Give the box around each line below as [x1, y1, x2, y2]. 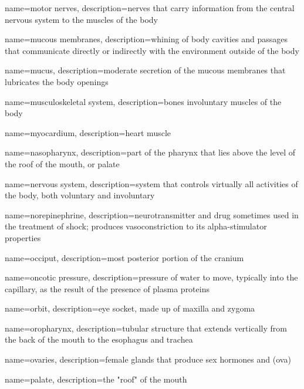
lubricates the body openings [5, 75, 109, 87]
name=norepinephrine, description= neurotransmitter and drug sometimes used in [5, 208, 299, 221]
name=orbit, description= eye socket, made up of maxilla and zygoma [5, 302, 255, 314]
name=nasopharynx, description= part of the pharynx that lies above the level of [5, 146, 296, 158]
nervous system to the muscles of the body [5, 13, 158, 25]
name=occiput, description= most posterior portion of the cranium [5, 251, 244, 263]
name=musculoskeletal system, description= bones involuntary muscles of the [5, 95, 282, 107]
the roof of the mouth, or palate [5, 157, 120, 170]
